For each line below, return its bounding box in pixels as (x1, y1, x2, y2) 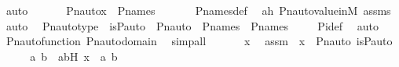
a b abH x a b (30, 48, 118, 64)
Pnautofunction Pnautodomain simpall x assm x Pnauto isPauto (5, 33, 393, 49)
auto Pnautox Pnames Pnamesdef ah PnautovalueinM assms (5, 2, 391, 18)
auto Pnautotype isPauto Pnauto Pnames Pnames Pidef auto (5, 17, 379, 33)
